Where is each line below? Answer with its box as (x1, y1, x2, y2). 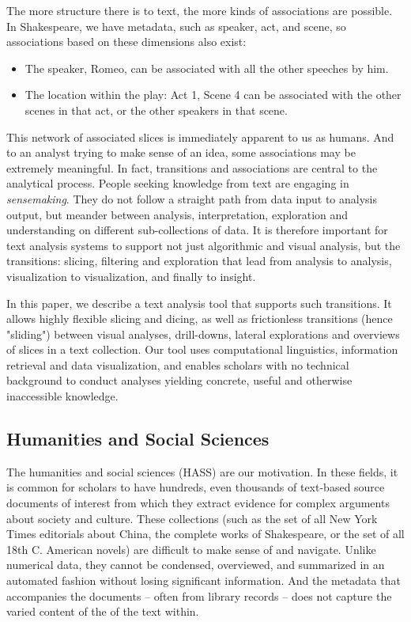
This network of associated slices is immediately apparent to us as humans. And (6, 128, 394, 145)
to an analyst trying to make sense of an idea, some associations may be (6, 144, 356, 161)
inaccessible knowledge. (6, 388, 119, 404)
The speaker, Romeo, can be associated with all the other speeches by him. (25, 59, 389, 76)
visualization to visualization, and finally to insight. (6, 267, 256, 284)
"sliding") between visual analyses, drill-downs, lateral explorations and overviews (6, 325, 400, 342)
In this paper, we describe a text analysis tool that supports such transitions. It (6, 294, 392, 311)
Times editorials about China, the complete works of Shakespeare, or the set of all (6, 525, 405, 542)
